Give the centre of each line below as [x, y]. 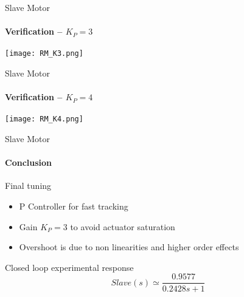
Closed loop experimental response [69, 267]
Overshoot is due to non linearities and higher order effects [129, 247]
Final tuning [28, 186]
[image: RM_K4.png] [44, 119]
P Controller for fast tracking [74, 206]
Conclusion [29, 162]
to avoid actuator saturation [123, 226]
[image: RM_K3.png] [44, 54]
